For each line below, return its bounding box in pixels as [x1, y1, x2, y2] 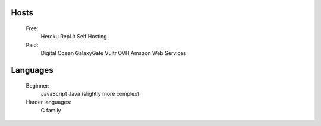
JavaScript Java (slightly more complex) [40, 90, 140, 97]
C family [40, 106, 61, 114]
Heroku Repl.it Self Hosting [40, 33, 107, 40]
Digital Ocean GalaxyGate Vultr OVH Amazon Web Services [40, 50, 187, 57]
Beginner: [26, 82, 50, 89]
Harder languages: [26, 98, 71, 106]
